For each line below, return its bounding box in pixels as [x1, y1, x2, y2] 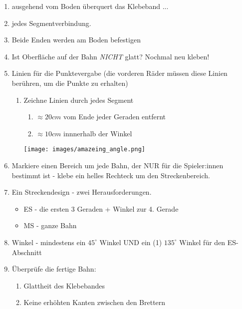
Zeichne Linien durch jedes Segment [23, 94, 134, 105]
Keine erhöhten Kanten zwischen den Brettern [23, 297, 166, 308]
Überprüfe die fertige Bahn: [11, 264, 96, 274]
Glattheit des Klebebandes [23, 280, 105, 291]
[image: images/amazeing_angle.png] [23, 146, 145, 153]
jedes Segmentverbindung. [11, 17, 91, 28]
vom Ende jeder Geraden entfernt [63, 111, 166, 122]
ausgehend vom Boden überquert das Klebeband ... [11, 1, 169, 11]
